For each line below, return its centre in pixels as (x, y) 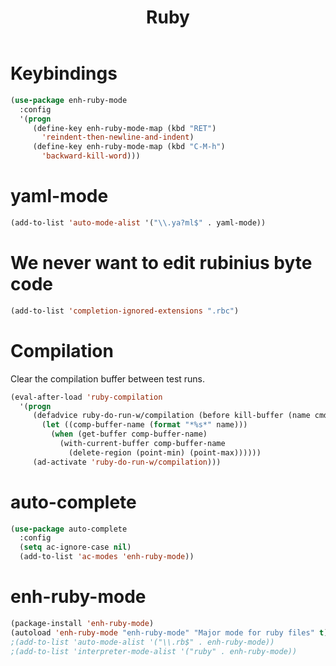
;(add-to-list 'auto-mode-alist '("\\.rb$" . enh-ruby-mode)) (142, 642)
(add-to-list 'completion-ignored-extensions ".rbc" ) (125, 311)
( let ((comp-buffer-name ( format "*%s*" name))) (144, 425)
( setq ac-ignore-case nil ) (75, 547)
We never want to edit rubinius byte (161, 263)
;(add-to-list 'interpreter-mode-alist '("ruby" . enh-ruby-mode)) (154, 651)
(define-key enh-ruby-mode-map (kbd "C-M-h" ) (129, 147)
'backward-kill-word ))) (91, 156)
